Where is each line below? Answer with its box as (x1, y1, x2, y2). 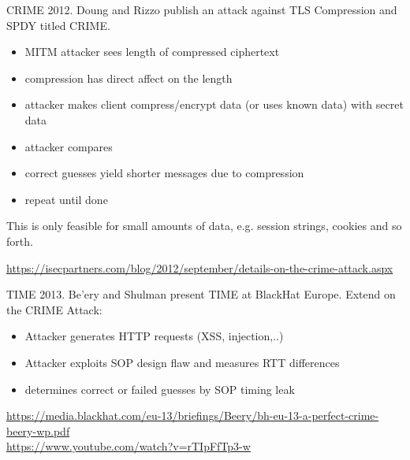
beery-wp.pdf (6, 422, 70, 439)
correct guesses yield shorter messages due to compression (24, 165, 304, 181)
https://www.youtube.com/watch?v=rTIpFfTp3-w (6, 438, 251, 454)
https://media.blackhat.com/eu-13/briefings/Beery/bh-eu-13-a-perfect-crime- (6, 407, 379, 424)
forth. (6, 232, 33, 249)
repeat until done (24, 191, 108, 207)
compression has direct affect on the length (24, 69, 233, 86)
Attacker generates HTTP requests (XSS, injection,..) (24, 328, 284, 344)
